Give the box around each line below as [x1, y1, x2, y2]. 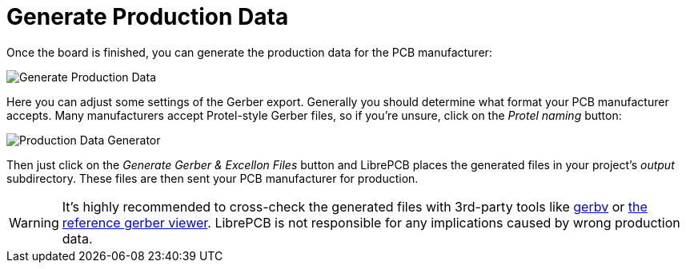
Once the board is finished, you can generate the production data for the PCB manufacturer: [6, 45, 492, 59]
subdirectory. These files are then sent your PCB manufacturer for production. [6, 171, 419, 185]
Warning [9, 214, 59, 231]
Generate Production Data [6, 3, 289, 30]
